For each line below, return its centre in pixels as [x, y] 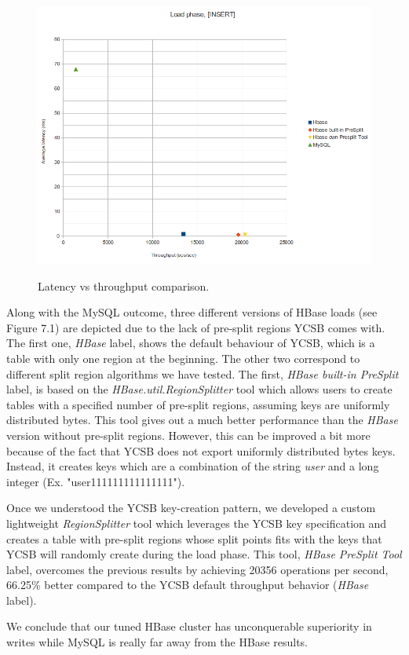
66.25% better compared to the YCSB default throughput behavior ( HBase [188, 585]
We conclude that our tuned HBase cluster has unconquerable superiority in [189, 626]
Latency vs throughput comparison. [124, 285]
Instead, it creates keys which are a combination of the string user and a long [193, 466]
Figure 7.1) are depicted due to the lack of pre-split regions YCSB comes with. [196, 327]
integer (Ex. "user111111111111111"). [96, 481]
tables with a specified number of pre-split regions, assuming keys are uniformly [198, 404]
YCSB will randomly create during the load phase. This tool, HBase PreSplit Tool [204, 554]
